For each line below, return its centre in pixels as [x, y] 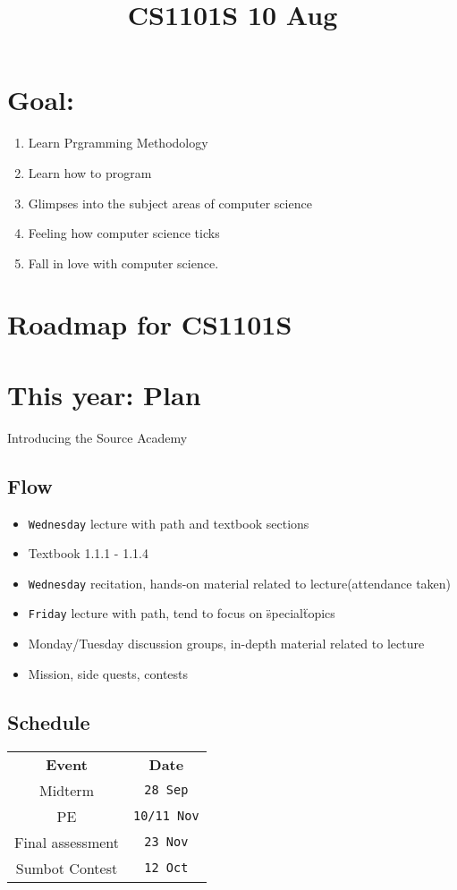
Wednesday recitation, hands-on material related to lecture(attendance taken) [240, 583]
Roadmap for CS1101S [150, 324]
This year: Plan [104, 394]
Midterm [67, 790]
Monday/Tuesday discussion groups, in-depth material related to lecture [226, 644]
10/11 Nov [166, 816]
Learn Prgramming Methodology [118, 143]
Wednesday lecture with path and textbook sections [169, 523]
